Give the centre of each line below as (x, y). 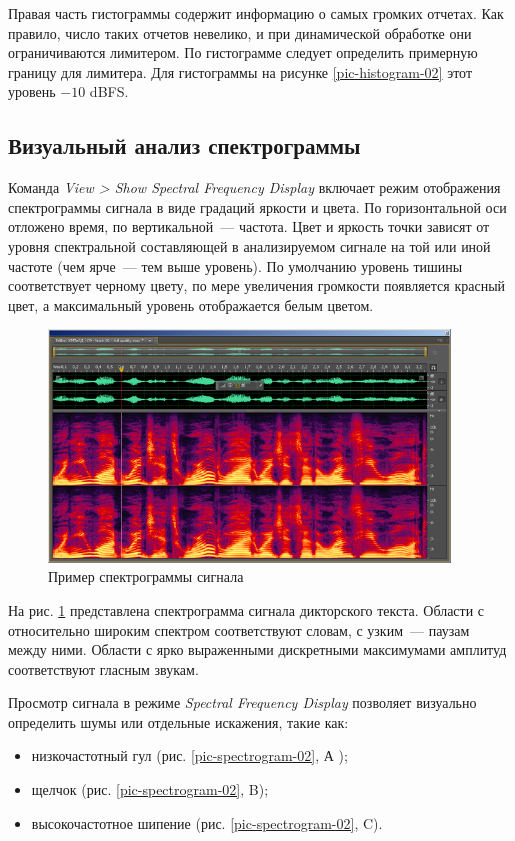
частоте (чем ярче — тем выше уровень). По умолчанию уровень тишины (235, 265)
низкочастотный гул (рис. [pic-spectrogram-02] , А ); (189, 755)
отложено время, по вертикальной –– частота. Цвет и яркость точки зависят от (249, 226)
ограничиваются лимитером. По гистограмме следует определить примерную (243, 52)
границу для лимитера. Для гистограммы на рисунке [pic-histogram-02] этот (240, 71)
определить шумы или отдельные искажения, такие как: (178, 721)
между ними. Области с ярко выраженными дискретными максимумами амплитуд (257, 649)
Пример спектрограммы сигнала (146, 576)
